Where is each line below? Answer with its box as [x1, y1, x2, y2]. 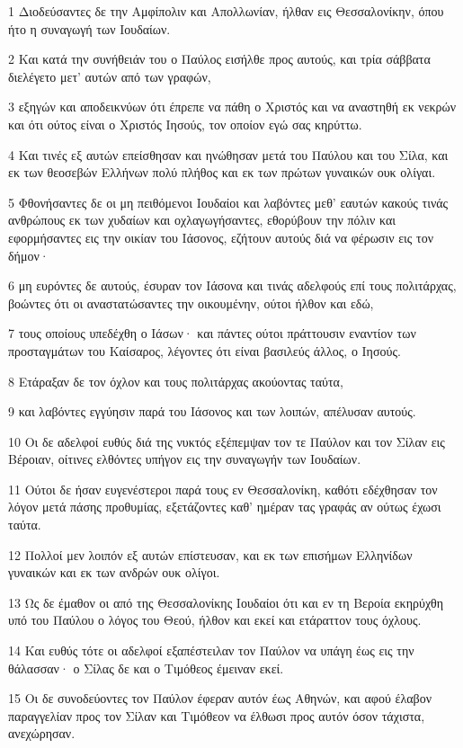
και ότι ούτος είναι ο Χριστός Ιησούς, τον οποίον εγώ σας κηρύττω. [8, 114, 362, 133]
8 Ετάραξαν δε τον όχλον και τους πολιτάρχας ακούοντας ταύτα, [8, 371, 343, 390]
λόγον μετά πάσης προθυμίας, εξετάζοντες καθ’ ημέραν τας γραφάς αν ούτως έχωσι [8, 497, 441, 516]
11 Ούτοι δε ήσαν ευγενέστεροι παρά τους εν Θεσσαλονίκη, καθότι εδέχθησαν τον [8, 479, 438, 498]
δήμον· [8, 245, 49, 264]
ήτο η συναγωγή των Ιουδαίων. [8, 19, 171, 38]
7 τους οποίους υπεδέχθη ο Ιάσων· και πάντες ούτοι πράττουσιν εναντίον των [8, 324, 416, 343]
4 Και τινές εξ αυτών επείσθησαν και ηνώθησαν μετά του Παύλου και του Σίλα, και [8, 145, 449, 164]
